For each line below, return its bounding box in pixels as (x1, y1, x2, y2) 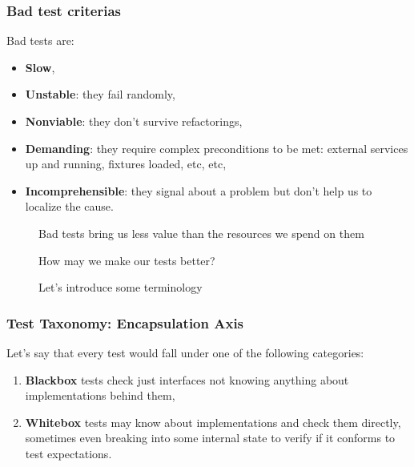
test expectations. (25, 445, 112, 461)
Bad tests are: (6, 32, 74, 49)
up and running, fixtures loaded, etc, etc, (25, 155, 227, 172)
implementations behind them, (25, 387, 175, 404)
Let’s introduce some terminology (38, 279, 203, 296)
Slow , (25, 58, 55, 75)
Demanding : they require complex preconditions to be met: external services (25, 139, 408, 156)
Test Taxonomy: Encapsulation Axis (6, 312, 244, 332)
